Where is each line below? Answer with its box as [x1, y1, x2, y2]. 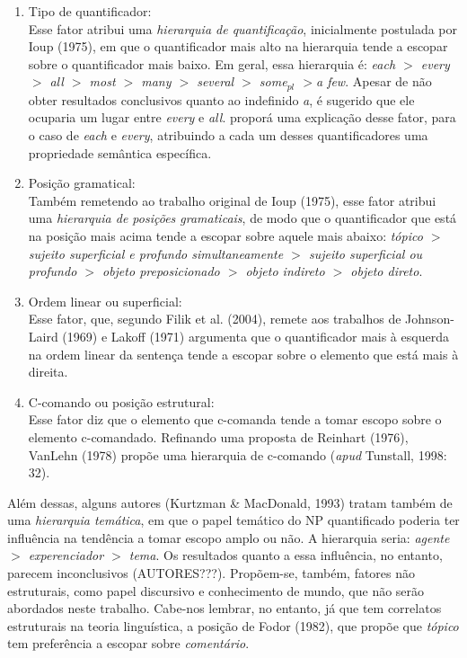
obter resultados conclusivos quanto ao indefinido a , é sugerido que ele [28, 90, 415, 109]
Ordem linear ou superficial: [28, 291, 182, 310]
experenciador [28, 546, 104, 565]
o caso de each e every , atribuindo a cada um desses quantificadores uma [28, 126, 428, 145]
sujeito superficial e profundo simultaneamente [28, 244, 284, 262]
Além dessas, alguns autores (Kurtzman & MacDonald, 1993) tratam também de [7, 493, 453, 511]
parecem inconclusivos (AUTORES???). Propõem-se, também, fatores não [7, 564, 416, 582]
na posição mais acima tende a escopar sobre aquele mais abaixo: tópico [28, 226, 423, 245]
